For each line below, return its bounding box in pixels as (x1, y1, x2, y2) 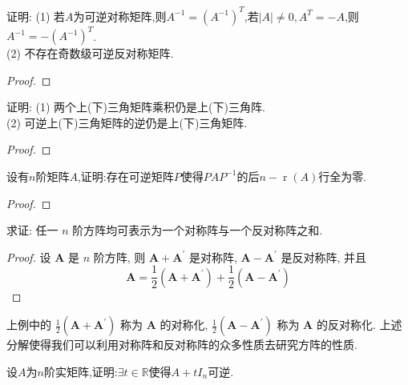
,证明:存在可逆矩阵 (77, 167, 174, 184)
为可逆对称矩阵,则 (73, 7, 167, 24)
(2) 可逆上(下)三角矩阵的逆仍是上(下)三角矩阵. (6, 114, 248, 130)
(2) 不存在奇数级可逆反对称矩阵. (6, 45, 174, 61)
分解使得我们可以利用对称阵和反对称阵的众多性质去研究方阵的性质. (6, 336, 358, 353)
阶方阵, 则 (93, 248, 146, 265)
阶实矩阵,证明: (43, 363, 118, 379)
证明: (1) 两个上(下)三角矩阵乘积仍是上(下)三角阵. (6, 98, 265, 115)
